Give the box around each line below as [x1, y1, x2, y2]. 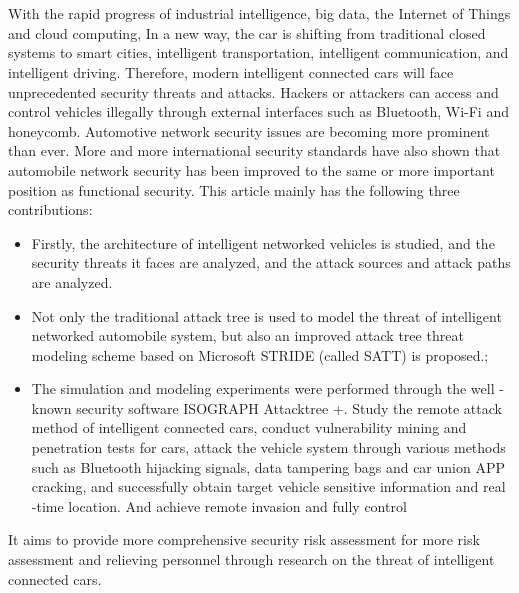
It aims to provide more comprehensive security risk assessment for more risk [8, 529, 480, 550]
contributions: [8, 199, 93, 220]
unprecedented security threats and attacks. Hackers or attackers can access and [8, 81, 499, 102]
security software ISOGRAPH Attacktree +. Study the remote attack [76, 397, 502, 418]
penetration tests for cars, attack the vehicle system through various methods [31, 437, 506, 458]
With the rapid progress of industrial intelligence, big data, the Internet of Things [8, 3, 511, 24]
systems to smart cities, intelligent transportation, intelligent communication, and [8, 42, 509, 63]
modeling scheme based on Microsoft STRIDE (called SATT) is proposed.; [31, 344, 489, 365]
